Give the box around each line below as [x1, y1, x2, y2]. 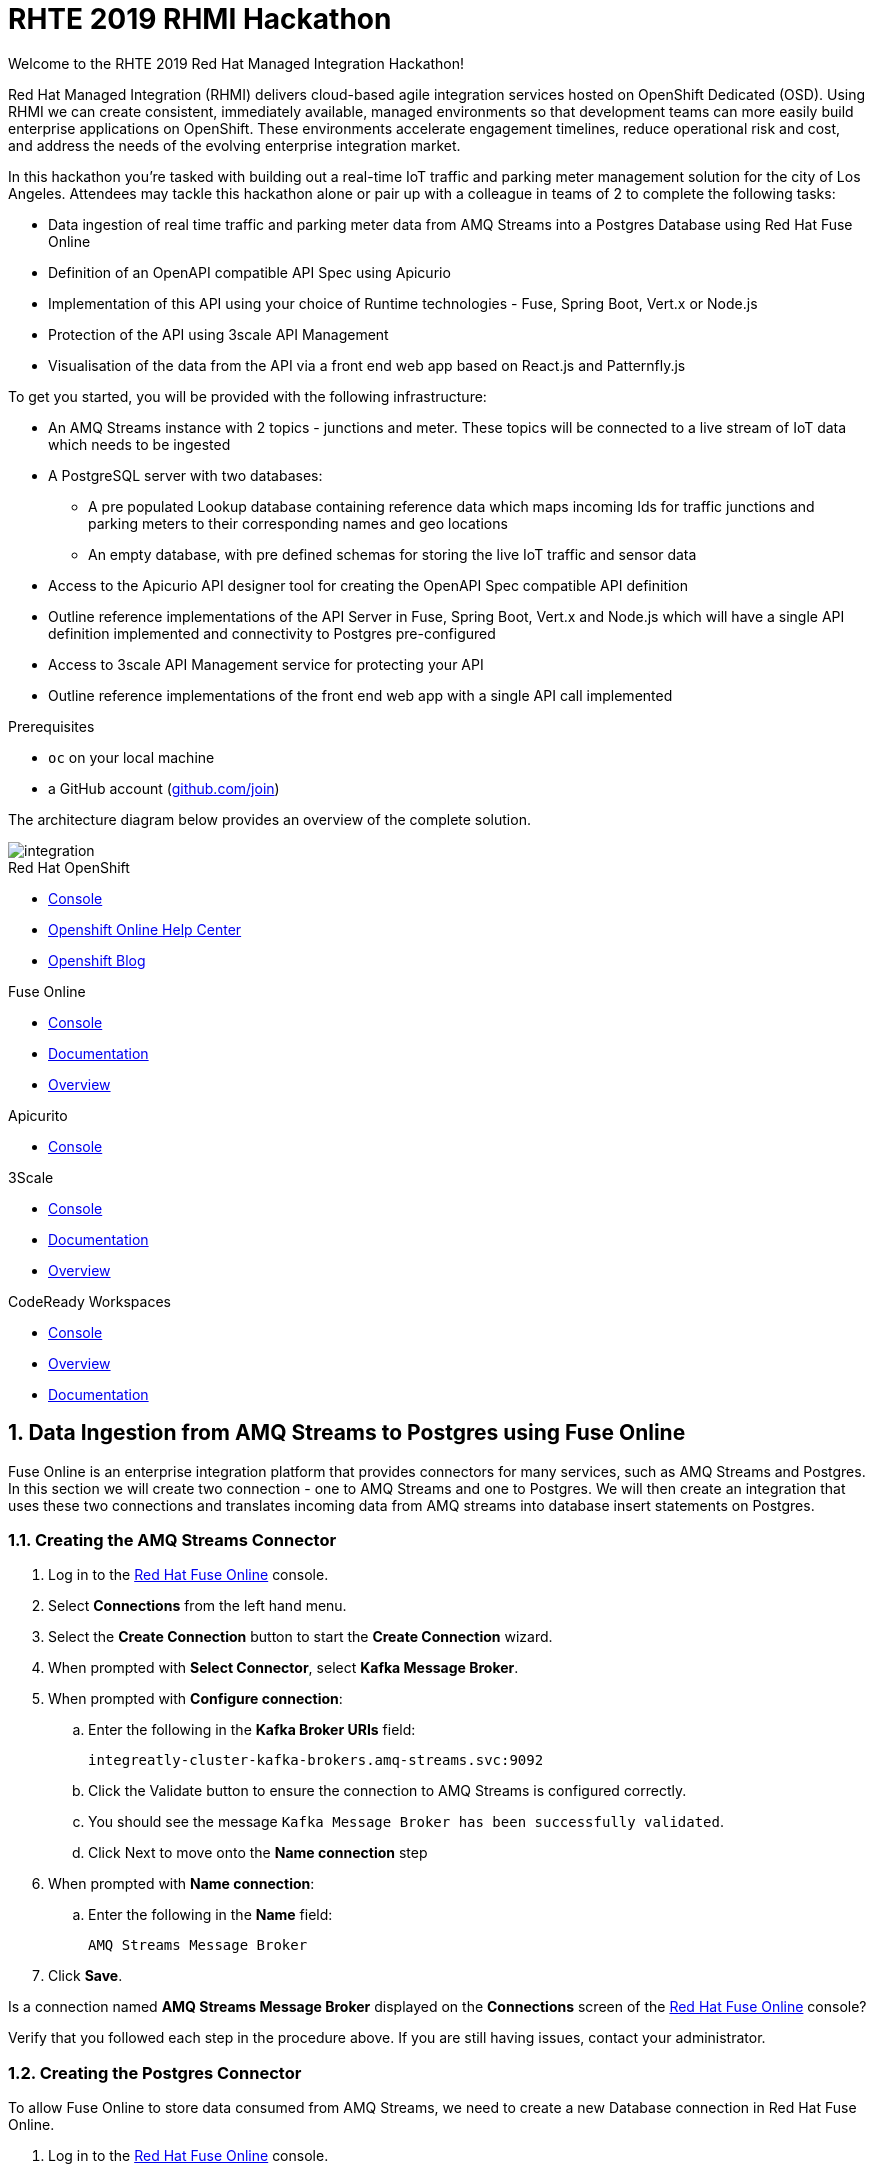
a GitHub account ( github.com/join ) [48, 779, 280, 797]
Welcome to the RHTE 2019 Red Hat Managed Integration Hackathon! [8, 54, 465, 72]
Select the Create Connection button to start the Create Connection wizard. [48, 1628, 553, 1646]
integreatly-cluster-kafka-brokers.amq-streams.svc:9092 [88, 1752, 544, 1769]
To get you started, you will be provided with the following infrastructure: [8, 387, 487, 405]
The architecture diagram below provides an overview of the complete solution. [8, 810, 531, 828]
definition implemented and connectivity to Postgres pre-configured [48, 624, 496, 642]
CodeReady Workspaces [8, 1292, 171, 1310]
